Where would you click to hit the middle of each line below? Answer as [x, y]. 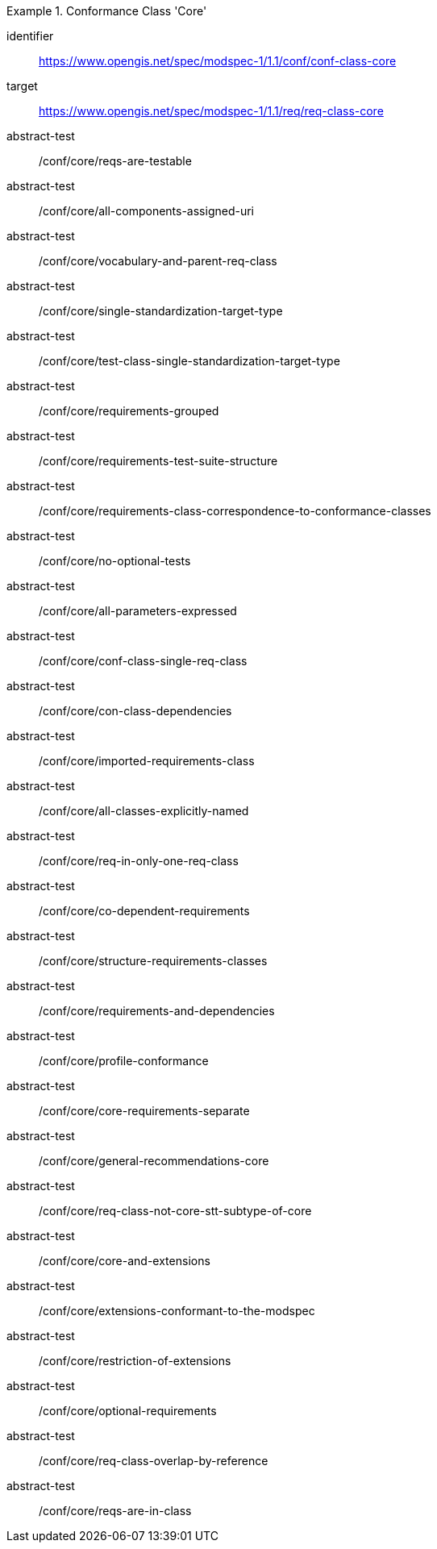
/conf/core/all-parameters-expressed [138, 611]
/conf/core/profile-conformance [124, 1061]
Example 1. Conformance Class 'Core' [107, 11]
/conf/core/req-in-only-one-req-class [139, 861]
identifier [30, 36]
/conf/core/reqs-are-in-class [115, 1511]
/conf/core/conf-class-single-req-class [143, 661]
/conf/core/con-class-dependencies [135, 711]
